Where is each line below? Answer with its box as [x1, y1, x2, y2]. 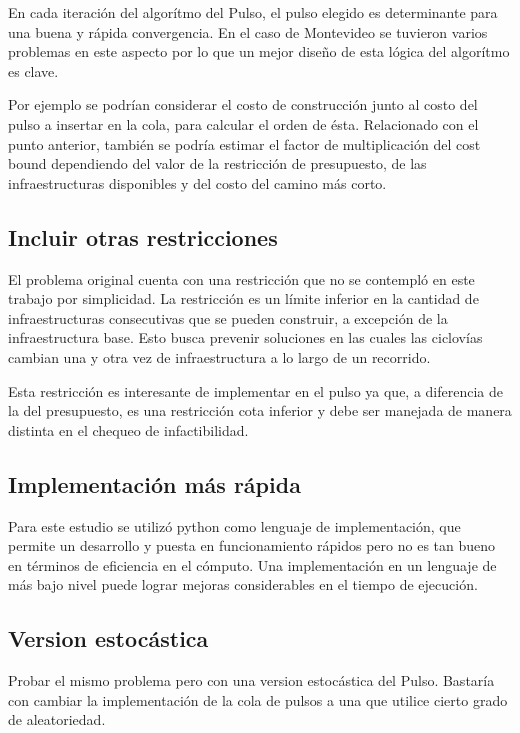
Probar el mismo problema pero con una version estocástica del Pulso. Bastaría [8, 670, 495, 691]
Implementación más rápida [8, 468, 301, 499]
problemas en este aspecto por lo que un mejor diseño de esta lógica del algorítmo [8, 41, 510, 62]
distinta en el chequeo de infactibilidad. [8, 419, 249, 440]
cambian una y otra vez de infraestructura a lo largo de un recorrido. [8, 346, 431, 367]
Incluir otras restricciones [8, 221, 278, 252]
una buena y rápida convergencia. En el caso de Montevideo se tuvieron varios [8, 21, 488, 42]
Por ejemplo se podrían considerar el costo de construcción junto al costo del [8, 94, 478, 115]
